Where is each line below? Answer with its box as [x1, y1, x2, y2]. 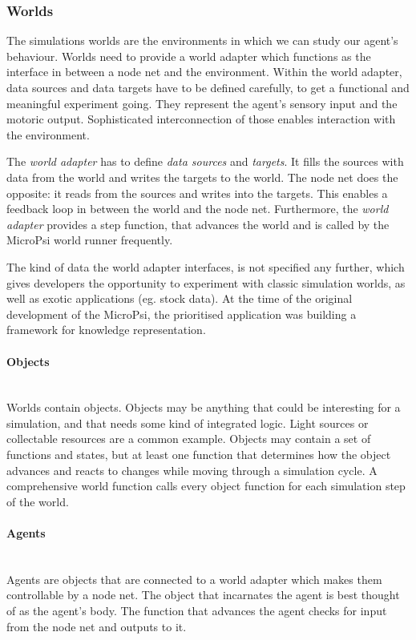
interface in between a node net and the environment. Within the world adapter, [6, 63, 402, 80]
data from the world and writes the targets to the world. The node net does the [6, 168, 398, 185]
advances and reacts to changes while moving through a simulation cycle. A [6, 461, 378, 478]
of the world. [6, 493, 69, 509]
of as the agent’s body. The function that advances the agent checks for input [6, 602, 387, 619]
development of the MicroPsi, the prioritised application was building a [6, 305, 357, 322]
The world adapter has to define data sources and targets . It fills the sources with [6, 153, 404, 170]
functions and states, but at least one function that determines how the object [6, 446, 391, 463]
